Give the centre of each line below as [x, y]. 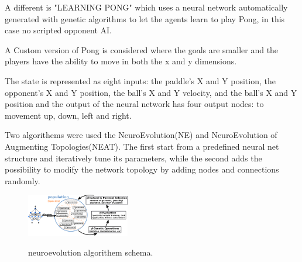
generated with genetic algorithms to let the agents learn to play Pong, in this [145, 18]
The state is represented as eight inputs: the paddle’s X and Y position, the [140, 80]
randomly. [23, 180]
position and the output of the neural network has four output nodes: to [134, 104]
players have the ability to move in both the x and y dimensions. [121, 61]
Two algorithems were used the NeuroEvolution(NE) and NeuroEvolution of [141, 135]
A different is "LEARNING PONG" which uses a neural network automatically [146, 7]
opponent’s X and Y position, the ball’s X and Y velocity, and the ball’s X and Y [151, 92]
